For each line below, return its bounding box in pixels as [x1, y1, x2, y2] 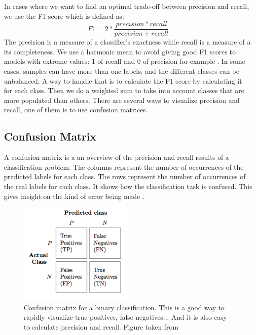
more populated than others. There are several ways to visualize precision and [4, 95, 240, 105]
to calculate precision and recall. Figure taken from [24, 322, 179, 332]
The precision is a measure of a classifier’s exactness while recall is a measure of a [4, 37, 251, 47]
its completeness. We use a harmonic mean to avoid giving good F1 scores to [4, 46, 236, 56]
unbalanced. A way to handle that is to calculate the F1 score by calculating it [4, 75, 242, 86]
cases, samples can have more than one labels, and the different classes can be [4, 66, 239, 76]
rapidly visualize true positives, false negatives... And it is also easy [24, 312, 227, 322]
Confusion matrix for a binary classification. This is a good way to [24, 302, 224, 312]
